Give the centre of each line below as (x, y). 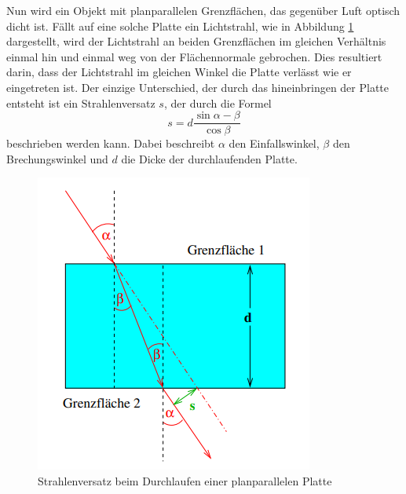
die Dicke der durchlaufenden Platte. (209, 158)
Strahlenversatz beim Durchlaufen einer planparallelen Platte (185, 481)
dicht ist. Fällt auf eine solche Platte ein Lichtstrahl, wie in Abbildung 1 (180, 26)
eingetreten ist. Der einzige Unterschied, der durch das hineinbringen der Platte (198, 87)
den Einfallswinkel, (274, 143)
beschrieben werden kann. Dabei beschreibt (111, 143)
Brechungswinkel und (57, 158)
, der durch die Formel (218, 102)
